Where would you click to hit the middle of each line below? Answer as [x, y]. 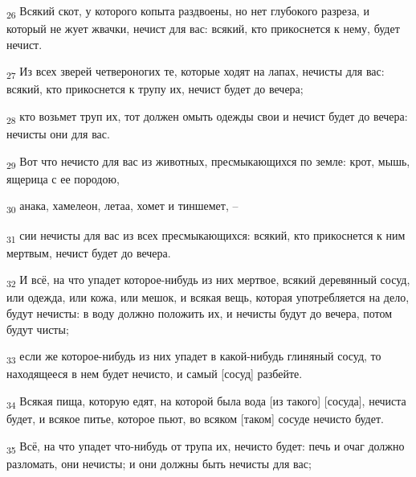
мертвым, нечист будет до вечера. [89, 252]
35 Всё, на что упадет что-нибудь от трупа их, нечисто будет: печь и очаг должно [206, 446]
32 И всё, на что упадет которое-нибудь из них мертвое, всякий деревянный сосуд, [208, 281]
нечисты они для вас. [58, 134]
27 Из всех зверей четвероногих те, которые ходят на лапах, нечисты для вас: [196, 72]
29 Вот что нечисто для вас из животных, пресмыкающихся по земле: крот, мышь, [208, 162]
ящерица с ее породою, [63, 178]
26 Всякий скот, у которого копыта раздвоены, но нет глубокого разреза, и [188, 12]
